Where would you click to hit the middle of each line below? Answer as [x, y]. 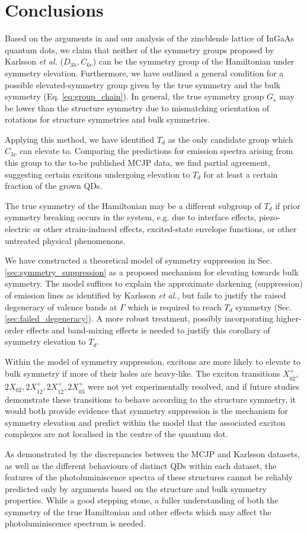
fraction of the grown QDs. [54, 186]
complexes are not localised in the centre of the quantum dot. [116, 434]
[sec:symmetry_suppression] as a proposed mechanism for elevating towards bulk [152, 272]
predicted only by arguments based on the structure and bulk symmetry [136, 488]
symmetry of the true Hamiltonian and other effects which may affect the [138, 511]
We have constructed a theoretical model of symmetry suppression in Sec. [139, 260]
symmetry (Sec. [264, 306]
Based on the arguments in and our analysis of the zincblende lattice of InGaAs [150, 38]
